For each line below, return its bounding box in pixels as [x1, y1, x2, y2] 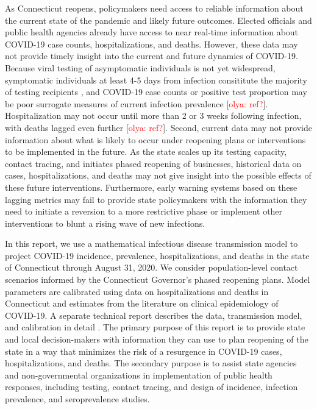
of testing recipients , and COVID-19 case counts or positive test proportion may [5, 85, 307, 98]
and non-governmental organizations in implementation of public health [5, 368, 272, 381]
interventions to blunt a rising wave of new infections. [5, 216, 205, 229]
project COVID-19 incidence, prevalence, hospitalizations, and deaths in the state [5, 249, 310, 261]
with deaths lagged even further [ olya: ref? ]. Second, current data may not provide [5, 121, 312, 133]
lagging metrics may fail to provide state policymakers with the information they [5, 193, 307, 205]
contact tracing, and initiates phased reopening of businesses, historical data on [5, 157, 302, 169]
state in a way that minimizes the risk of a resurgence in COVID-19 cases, [5, 344, 282, 357]
